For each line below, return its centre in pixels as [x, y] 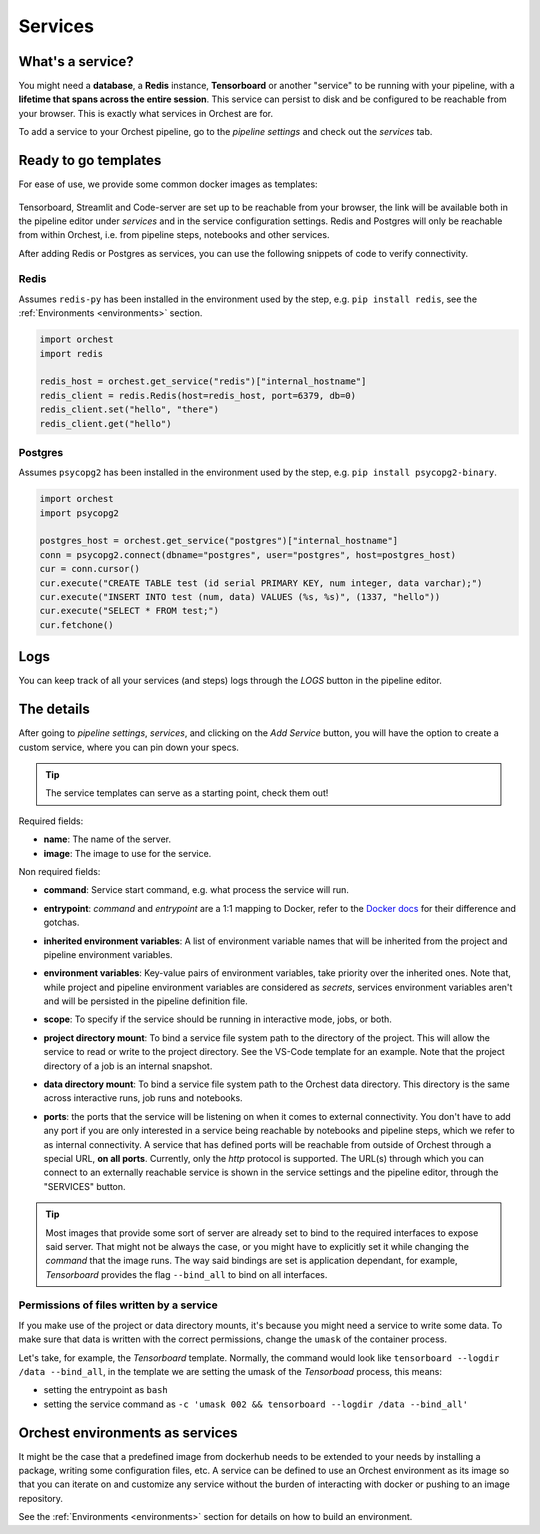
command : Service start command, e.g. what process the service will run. [196, 890]
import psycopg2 [79, 513]
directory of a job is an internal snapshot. [128, 1066]
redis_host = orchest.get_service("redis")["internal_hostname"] [203, 381]
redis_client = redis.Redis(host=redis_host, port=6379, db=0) [198, 395]
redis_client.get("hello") [105, 423]
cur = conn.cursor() [89, 569]
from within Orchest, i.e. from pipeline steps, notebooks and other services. [174, 235]
